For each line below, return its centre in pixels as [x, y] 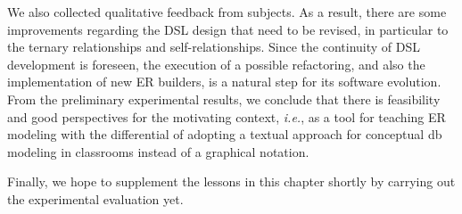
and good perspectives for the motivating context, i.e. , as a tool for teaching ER [227, 116]
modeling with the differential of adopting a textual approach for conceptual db [225, 134]
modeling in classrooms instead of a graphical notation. [158, 151]
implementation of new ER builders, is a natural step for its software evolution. [224, 82]
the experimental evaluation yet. [95, 198]
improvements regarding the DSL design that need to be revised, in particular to [228, 29]
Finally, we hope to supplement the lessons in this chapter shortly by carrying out [231, 181]
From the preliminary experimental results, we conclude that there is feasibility [224, 99]
